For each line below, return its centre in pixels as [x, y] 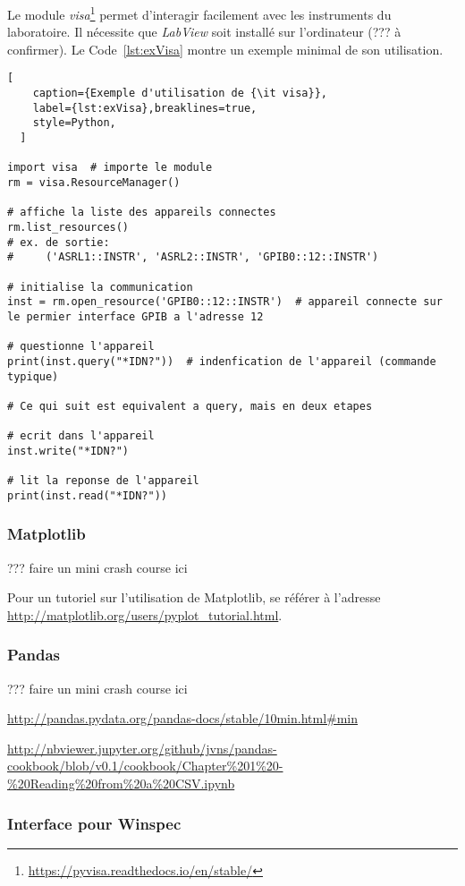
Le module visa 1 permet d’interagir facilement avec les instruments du [199, 13]
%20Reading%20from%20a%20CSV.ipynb [121, 784]
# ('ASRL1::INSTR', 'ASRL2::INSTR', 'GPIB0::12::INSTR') [193, 257]
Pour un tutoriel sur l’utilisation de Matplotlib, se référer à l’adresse [194, 597]
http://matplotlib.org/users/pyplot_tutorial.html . [145, 614]
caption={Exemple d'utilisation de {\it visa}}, [180, 94]
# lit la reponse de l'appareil [103, 481]
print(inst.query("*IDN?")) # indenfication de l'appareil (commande [222, 361]
